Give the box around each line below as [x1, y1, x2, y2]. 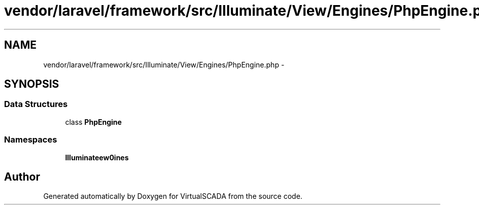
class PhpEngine [65, 117, 122, 126]
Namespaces [4, 134, 57, 145]
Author [4, 170, 40, 183]
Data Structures [4, 99, 68, 110]
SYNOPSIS [4, 78, 59, 91]
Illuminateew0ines [65, 153, 129, 162]
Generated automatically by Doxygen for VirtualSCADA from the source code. [43, 192, 302, 201]
